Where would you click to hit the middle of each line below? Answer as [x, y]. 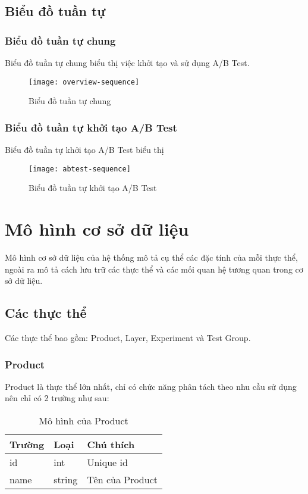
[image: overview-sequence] [84, 82]
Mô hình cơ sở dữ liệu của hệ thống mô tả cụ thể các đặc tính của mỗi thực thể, [151, 257]
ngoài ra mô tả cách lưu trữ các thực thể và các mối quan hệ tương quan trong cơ [154, 269]
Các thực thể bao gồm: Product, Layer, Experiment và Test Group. [128, 338]
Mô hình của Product [84, 421]
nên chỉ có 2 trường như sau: [57, 398]
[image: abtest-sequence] [80, 169]
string [66, 480]
